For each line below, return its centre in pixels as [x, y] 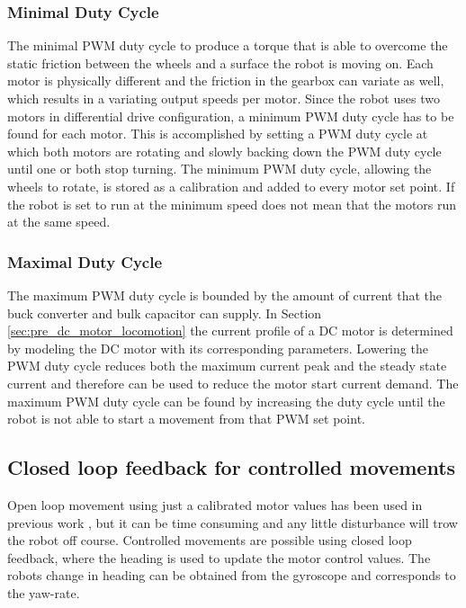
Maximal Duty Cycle [85, 261]
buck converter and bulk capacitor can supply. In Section [165, 313]
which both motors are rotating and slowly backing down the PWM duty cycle [224, 151]
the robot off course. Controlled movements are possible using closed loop [210, 540]
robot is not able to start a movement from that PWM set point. [186, 419]
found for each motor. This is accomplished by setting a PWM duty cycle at [218, 134]
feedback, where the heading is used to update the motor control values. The [219, 557]
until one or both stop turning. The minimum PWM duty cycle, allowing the [220, 169]
